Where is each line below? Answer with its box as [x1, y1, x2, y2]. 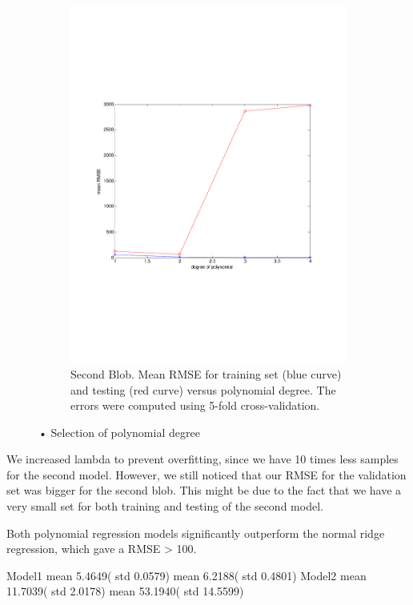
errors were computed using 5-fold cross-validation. [70, 397, 320, 414]
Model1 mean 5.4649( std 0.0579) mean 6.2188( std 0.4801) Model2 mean [6, 567, 367, 583]
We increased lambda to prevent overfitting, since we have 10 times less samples [6, 451, 399, 467]
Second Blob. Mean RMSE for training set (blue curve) [70, 365, 342, 382]
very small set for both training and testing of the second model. [6, 498, 323, 515]
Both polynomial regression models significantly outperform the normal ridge [6, 524, 385, 541]
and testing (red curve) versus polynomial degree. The [70, 381, 336, 398]
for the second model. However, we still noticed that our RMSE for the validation [6, 466, 407, 483]
